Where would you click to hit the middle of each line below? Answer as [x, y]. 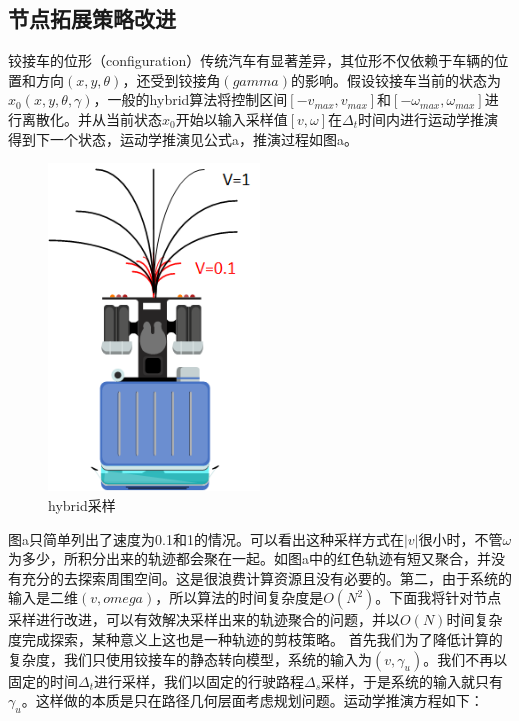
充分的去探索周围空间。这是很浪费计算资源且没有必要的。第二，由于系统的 [266, 577]
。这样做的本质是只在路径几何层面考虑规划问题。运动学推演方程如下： [252, 700]
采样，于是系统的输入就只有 [412, 680]
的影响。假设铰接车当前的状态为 [395, 79]
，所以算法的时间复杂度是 [239, 597]
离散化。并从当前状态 [91, 118]
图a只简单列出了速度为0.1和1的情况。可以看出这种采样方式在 [206, 538]
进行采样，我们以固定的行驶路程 [199, 680]
